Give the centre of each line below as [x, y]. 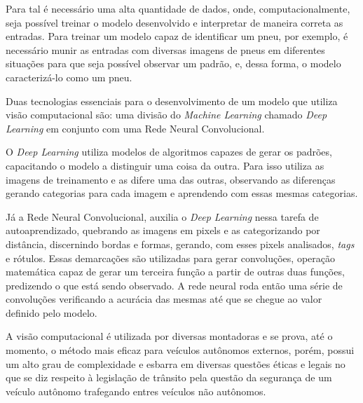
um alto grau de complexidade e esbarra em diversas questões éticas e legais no [176, 363]
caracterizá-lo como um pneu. [69, 77]
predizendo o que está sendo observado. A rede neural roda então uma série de [174, 285]
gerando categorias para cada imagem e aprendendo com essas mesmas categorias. [182, 193]
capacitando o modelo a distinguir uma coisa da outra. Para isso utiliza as [165, 165]
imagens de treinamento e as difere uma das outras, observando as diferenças [171, 179]
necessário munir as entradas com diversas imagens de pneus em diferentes [165, 49]
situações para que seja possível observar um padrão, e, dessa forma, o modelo [173, 63]
